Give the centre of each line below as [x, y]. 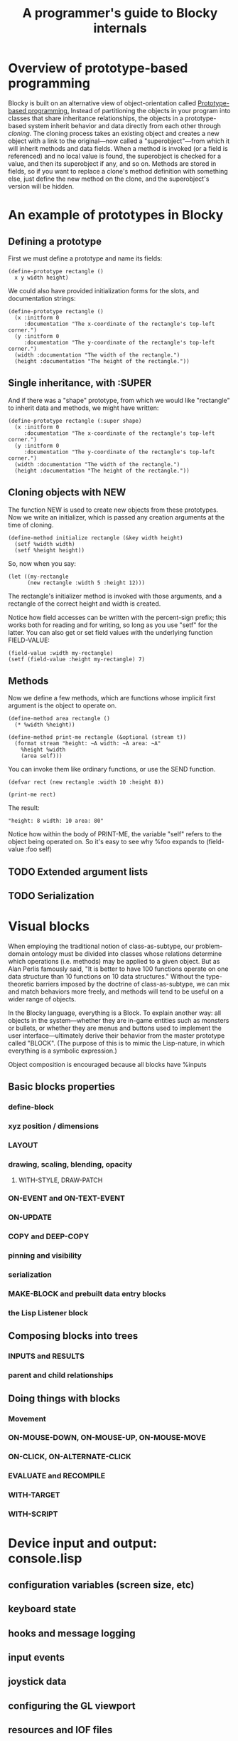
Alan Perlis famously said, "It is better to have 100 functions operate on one [118, 969]
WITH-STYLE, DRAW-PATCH [60, 1180]
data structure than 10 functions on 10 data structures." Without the [106, 977]
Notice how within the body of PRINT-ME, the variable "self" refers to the [115, 834]
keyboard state [42, 1609]
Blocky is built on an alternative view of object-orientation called [102, 103]
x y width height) [42, 278]
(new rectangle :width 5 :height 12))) [86, 583]
